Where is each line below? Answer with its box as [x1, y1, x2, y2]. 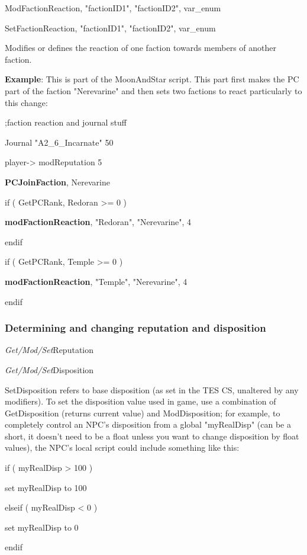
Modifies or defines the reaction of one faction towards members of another [5, 41, 276, 54]
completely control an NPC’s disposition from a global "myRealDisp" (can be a [5, 418, 291, 431]
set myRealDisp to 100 [5, 481, 87, 493]
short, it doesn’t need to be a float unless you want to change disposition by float [5, 429, 299, 442]
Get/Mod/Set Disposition [5, 363, 94, 376]
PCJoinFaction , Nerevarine [5, 175, 110, 188]
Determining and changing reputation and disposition [5, 320, 266, 335]
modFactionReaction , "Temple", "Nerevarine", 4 [5, 275, 188, 287]
